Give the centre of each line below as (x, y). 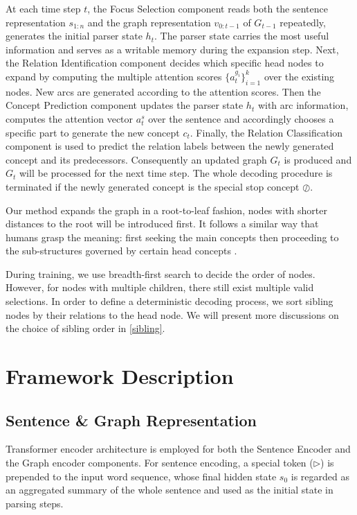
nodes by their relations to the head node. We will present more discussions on (172, 314)
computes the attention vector (70, 118)
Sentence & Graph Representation (131, 420)
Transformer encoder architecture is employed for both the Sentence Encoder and (178, 449)
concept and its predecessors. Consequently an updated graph (136, 159)
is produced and (318, 159)
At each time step (43, 8)
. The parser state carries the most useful (241, 36)
